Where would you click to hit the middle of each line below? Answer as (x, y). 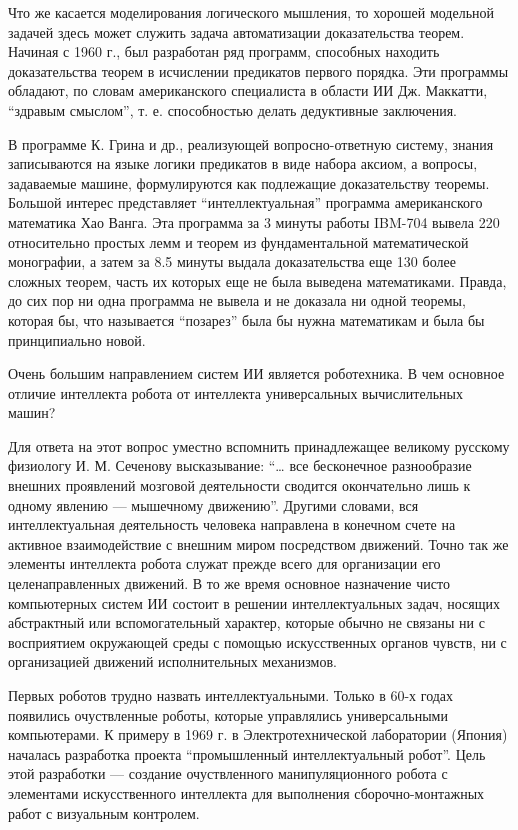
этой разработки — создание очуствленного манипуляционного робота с (228, 773)
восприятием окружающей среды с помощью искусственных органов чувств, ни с (257, 641)
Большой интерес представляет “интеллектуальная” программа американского (245, 202)
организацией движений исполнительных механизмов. (172, 661)
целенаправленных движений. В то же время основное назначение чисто (229, 583)
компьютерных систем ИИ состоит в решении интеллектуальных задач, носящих (254, 602)
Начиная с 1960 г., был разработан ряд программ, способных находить (224, 51)
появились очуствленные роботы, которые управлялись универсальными (228, 714)
